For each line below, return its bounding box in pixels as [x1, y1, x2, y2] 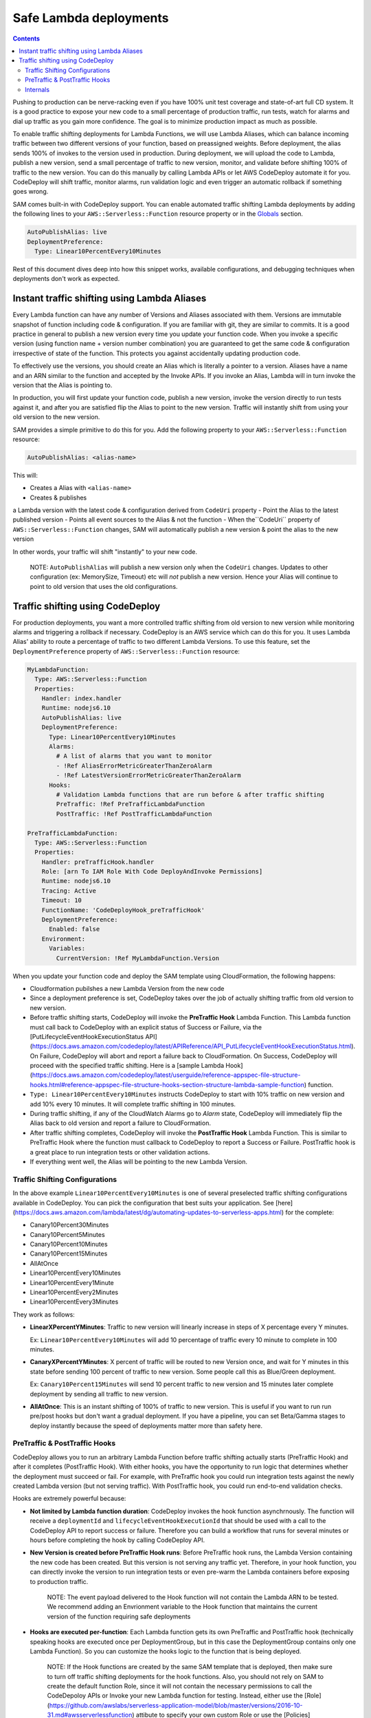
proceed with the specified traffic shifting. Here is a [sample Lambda [30, 1062, 225, 1070]
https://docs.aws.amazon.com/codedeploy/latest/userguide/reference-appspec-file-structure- [32, 1071, 301, 1079]
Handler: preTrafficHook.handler [41, 858, 155, 866]
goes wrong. [12, 188, 49, 196]
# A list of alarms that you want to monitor [56, 752, 212, 760]
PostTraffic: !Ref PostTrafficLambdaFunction [56, 810, 212, 818]
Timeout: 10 [41, 897, 82, 904]
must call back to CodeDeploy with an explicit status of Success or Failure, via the [30, 1023, 262, 1031]
